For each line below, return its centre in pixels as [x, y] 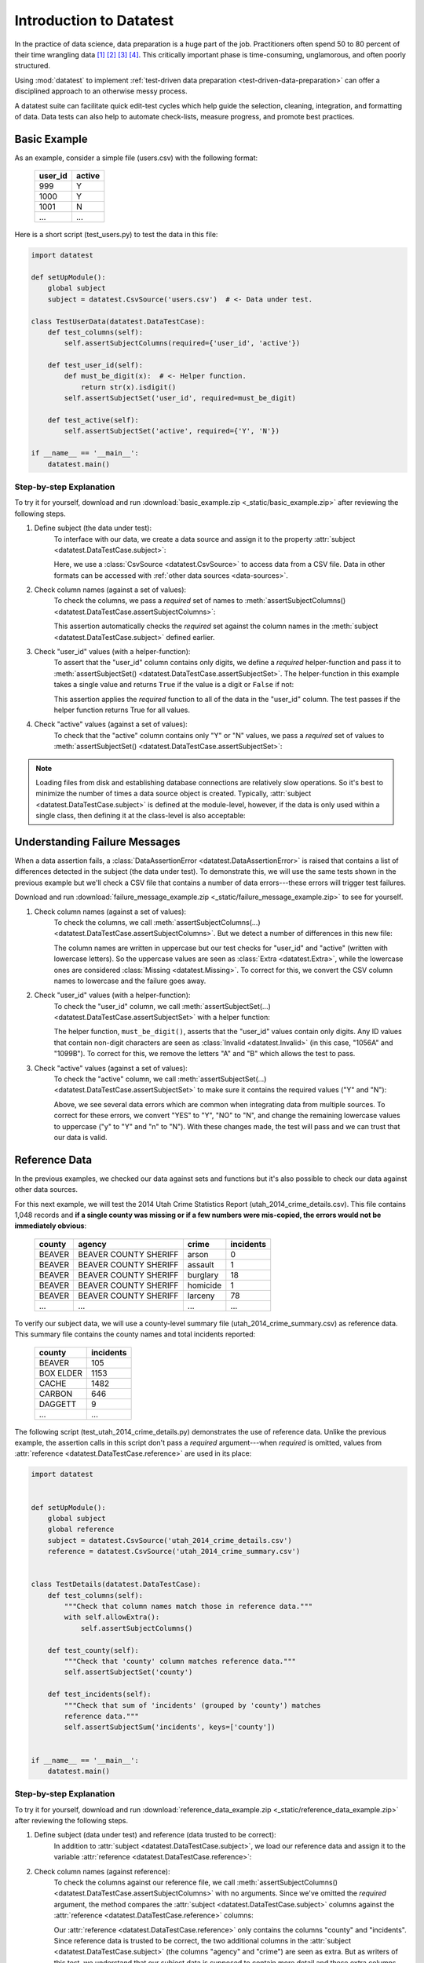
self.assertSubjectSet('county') [128, 1672]
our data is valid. [80, 1137]
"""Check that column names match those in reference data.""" [188, 1607]
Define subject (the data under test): [93, 528]
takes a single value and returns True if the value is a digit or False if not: [174, 685]
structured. [33, 66]
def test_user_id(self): [95, 366]
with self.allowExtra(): [112, 1617]
